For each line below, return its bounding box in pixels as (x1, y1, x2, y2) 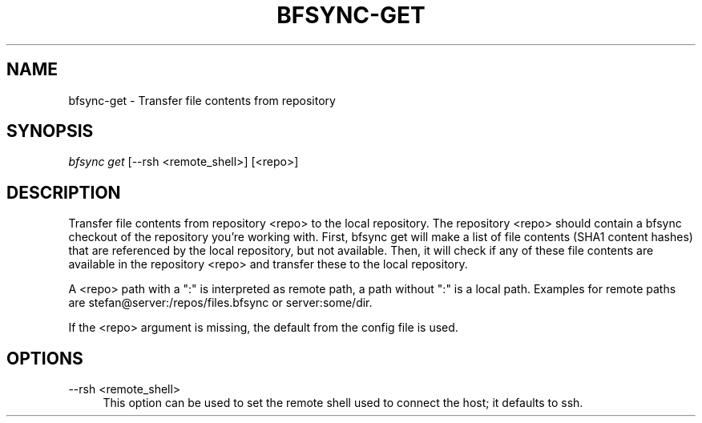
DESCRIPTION (6, 182, 121, 203)
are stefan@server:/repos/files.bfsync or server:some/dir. (68, 296, 373, 310)
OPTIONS (6, 348, 83, 369)
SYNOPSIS (6, 121, 94, 142)
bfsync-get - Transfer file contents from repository (68, 93, 336, 107)
